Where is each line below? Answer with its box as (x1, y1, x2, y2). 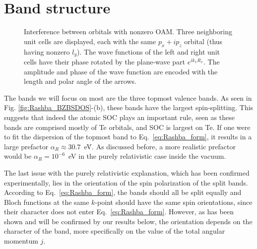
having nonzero (24, 46, 70, 57)
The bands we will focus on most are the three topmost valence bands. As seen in (4, 92, 252, 103)
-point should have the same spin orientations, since (95, 196, 253, 207)
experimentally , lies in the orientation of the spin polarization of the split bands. (4, 177, 248, 187)
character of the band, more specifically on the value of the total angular (4, 226, 225, 236)
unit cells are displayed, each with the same (24, 36, 156, 46)
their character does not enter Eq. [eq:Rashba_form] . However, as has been (4, 206, 234, 217)
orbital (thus (184, 36, 223, 46)
